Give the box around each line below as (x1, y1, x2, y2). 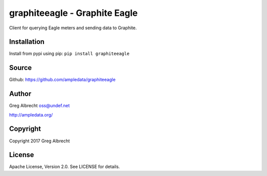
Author (9, 90, 32, 98)
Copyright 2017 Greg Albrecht (9, 138, 70, 144)
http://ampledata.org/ (9, 112, 53, 117)
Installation (9, 38, 44, 46)
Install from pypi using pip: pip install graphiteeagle (9, 51, 130, 57)
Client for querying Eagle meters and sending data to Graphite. (9, 25, 137, 31)
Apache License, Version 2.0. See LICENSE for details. (9, 164, 120, 170)
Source (9, 63, 32, 72)
